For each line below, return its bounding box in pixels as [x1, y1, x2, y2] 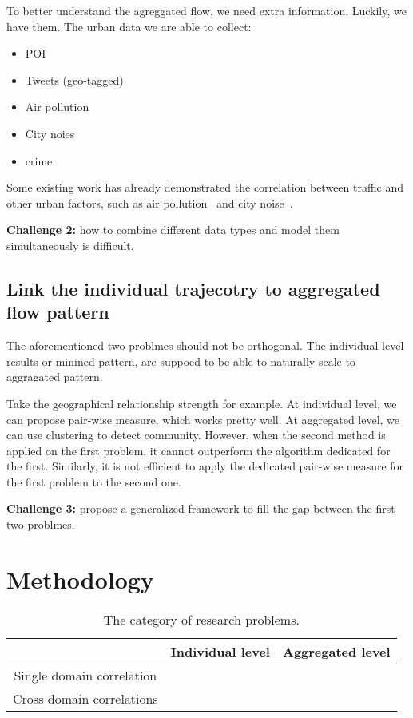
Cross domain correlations [13, 688, 158, 708]
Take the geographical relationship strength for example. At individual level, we [6, 395, 397, 411]
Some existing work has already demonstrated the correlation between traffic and [6, 179, 404, 196]
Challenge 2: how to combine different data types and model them [6, 221, 340, 238]
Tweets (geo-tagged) [25, 71, 124, 88]
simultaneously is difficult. [6, 236, 134, 253]
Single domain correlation [14, 665, 157, 684]
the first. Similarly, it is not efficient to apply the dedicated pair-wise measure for [6, 458, 404, 474]
